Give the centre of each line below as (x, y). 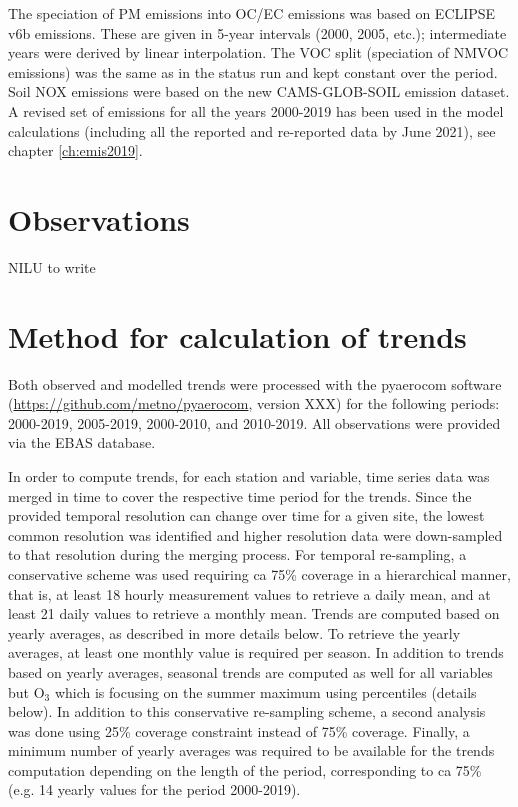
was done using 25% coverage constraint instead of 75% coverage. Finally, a (239, 730)
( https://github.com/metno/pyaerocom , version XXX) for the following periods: (254, 403)
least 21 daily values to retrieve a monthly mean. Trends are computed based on (254, 613)
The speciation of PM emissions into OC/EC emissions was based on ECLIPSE (252, 13)
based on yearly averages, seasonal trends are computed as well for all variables (250, 671)
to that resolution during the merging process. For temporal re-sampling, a (237, 554)
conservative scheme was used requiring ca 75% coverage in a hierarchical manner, (259, 573)
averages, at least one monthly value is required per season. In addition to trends (256, 652)
